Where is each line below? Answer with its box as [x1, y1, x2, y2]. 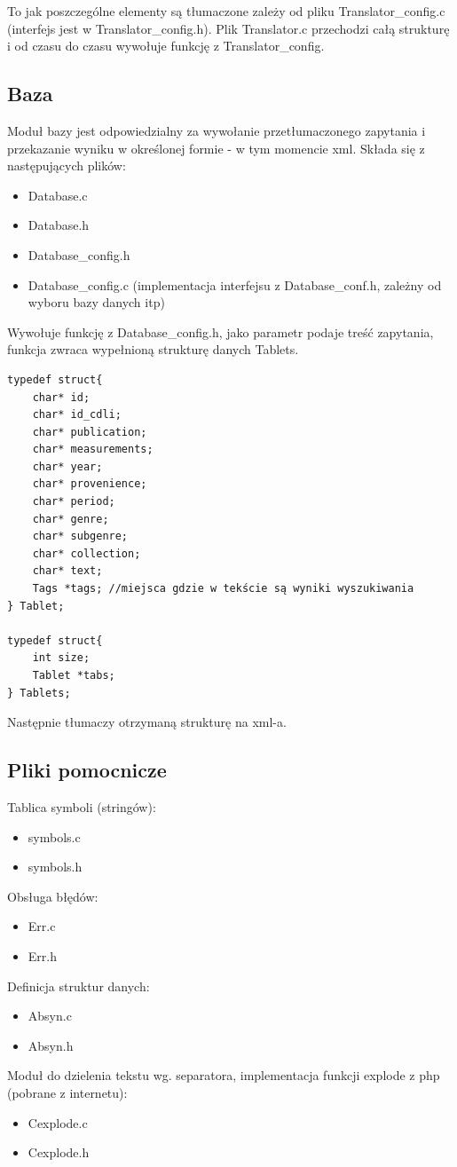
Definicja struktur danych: [7, 976, 150, 995]
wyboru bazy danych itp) [28, 293, 165, 311]
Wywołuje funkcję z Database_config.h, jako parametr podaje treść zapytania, [7, 322, 434, 341]
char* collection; [32, 547, 141, 560]
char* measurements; [32, 443, 154, 456]
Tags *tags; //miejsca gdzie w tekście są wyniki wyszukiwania [32, 582, 414, 595]
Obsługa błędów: [7, 887, 98, 905]
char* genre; [32, 512, 109, 525]
